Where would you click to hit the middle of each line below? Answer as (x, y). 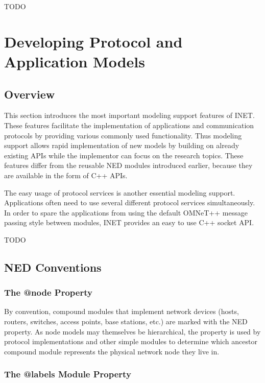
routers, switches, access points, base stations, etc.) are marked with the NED (126, 321)
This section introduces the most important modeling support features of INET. (129, 115)
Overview (30, 94)
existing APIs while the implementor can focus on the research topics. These (124, 155)
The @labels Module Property (68, 374)
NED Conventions (53, 267)
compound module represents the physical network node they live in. (112, 351)
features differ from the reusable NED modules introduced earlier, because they (128, 165)
